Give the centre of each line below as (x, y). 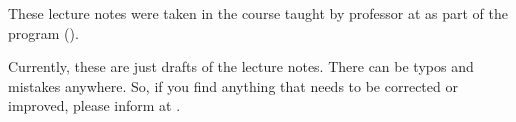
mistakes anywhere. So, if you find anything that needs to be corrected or (233, 85)
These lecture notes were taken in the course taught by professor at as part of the (258, 13)
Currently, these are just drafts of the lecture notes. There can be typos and (241, 66)
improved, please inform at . (94, 105)
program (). (43, 32)
